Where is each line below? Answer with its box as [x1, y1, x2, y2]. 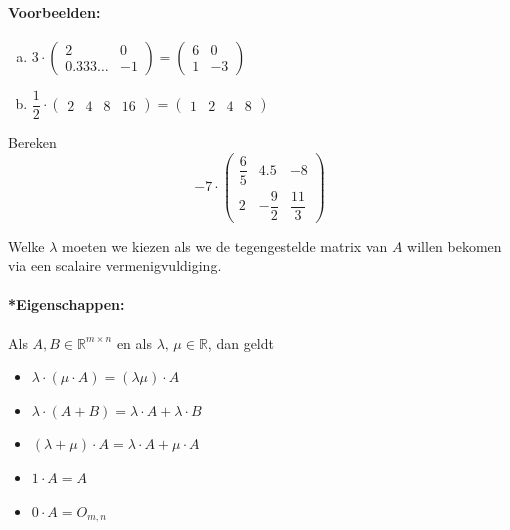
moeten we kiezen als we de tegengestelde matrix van [62, 235, 388, 256]
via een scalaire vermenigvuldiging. [8, 255, 222, 276]
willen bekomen [407, 235, 502, 256]
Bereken [8, 131, 57, 152]
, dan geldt [207, 332, 274, 353]
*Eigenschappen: [8, 294, 125, 315]
